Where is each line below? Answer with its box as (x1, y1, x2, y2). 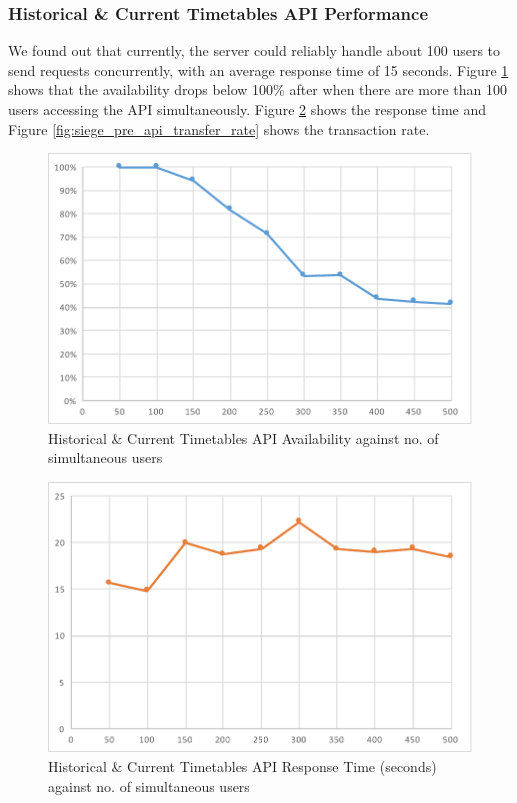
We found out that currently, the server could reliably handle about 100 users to (8, 40, 501, 61)
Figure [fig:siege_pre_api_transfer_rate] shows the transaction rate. (8, 118, 430, 139)
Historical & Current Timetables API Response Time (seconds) (48, 756, 437, 777)
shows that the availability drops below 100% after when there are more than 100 (8, 79, 507, 100)
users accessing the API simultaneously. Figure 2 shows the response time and (8, 99, 487, 119)
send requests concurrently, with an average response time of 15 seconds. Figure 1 (8, 59, 509, 80)
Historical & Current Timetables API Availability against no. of (48, 427, 439, 448)
